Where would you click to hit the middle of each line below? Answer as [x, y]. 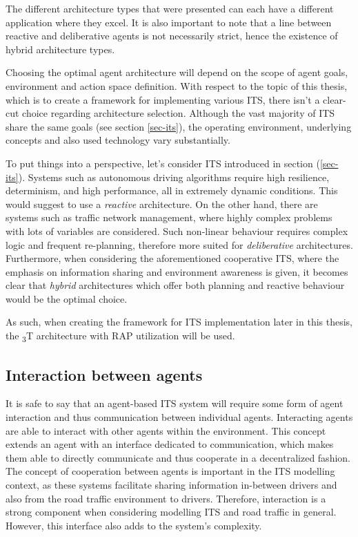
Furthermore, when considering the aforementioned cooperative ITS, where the [172, 258]
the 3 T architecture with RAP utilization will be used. [120, 336]
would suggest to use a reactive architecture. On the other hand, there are [162, 204]
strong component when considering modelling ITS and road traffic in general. [171, 512]
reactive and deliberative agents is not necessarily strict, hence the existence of [172, 36]
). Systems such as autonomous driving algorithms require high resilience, [174, 177]
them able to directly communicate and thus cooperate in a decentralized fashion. [178, 457]
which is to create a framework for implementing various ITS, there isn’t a [163, 99]
